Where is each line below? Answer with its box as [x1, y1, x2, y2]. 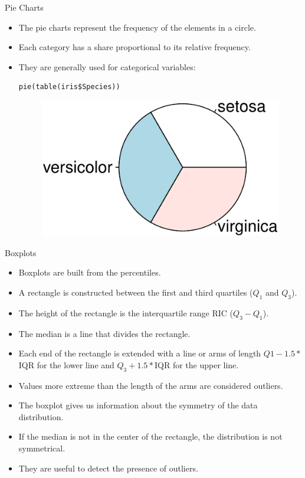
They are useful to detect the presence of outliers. [18, 461, 198, 474]
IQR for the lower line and [18, 358, 114, 371]
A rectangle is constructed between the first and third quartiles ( [18, 286, 253, 299]
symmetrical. [18, 441, 65, 454]
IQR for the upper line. [154, 358, 239, 371]
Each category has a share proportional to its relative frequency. [18, 41, 251, 53]
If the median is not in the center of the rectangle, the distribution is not [18, 430, 283, 443]
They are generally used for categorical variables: [18, 60, 196, 73]
